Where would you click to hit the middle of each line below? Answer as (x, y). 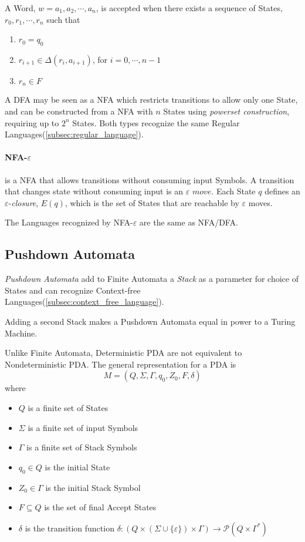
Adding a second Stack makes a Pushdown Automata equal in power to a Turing (150, 321)
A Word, (20, 8)
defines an (282, 191)
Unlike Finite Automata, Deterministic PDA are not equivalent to (123, 353)
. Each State (233, 191)
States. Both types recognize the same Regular (156, 122)
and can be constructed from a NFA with (79, 111)
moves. (260, 202)
